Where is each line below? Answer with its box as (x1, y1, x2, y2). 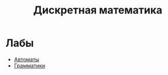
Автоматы (13, 56, 39, 63)
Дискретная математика (33, 4, 163, 17)
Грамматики (13, 62, 45, 69)
